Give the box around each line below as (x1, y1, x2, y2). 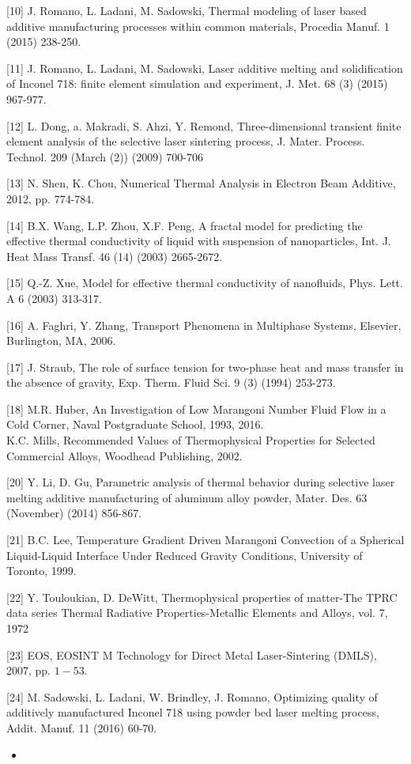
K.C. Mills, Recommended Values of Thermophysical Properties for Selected (6, 432, 375, 448)
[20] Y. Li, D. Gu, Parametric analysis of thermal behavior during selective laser (6, 474, 395, 490)
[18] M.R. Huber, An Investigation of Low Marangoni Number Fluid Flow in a (6, 400, 386, 417)
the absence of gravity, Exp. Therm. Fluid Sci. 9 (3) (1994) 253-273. (6, 374, 336, 391)
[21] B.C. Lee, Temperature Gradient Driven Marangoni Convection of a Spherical (6, 531, 405, 548)
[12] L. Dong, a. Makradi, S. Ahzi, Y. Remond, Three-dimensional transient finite (6, 117, 402, 134)
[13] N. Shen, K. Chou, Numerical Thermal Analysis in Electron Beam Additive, (6, 175, 396, 191)
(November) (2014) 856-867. (6, 505, 142, 521)
